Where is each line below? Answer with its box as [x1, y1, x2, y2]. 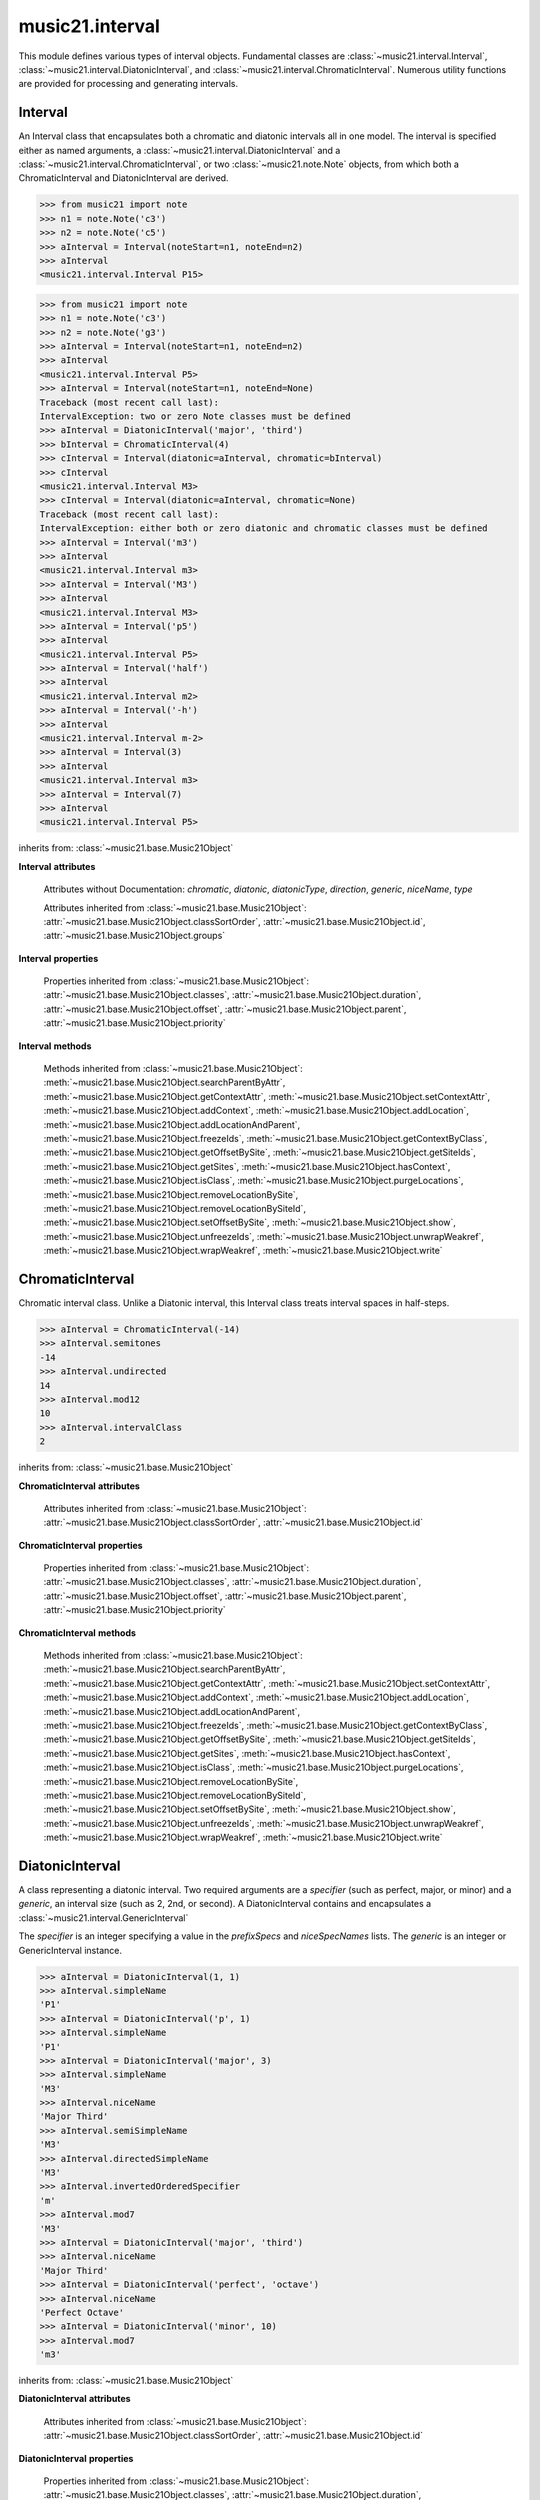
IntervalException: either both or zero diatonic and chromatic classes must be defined [39, 523, 489, 534]
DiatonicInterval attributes [18, 2393, 131, 2405]
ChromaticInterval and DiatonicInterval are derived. [18, 172, 229, 184]
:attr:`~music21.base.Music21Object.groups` [43, 930, 226, 942]
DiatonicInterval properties [18, 2452, 134, 2464]
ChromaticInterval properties [18, 1539, 144, 1551]
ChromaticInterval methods [18, 1626, 137, 1639]
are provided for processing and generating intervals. [18, 78, 239, 90]
